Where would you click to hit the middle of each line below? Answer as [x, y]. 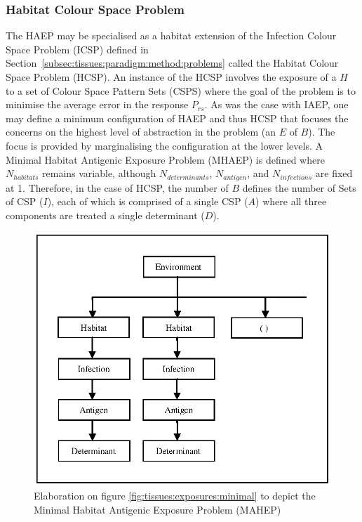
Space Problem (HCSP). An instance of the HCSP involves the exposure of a [171, 77]
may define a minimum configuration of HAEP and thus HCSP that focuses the [177, 118]
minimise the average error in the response [97, 104]
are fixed [334, 173]
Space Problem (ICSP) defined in [77, 49]
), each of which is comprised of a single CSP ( [148, 201]
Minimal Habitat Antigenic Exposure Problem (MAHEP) [157, 509]
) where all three [291, 201]
